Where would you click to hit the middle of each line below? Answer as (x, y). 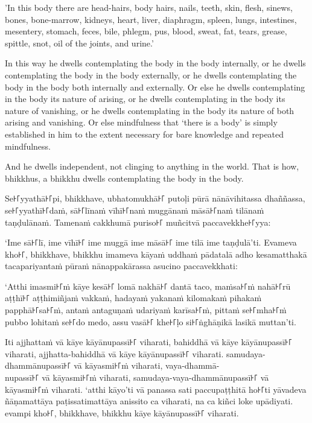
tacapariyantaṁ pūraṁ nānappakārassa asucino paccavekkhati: (121, 266)
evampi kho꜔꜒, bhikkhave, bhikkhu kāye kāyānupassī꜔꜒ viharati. (122, 412)
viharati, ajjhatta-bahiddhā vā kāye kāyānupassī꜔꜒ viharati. (114, 353)
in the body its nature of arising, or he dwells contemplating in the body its (145, 99)
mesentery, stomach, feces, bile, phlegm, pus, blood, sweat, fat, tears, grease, (146, 31)
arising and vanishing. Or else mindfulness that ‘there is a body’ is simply (141, 122)
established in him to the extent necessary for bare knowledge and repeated (145, 134)
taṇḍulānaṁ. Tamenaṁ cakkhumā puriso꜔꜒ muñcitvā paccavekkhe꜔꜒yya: (138, 222)
